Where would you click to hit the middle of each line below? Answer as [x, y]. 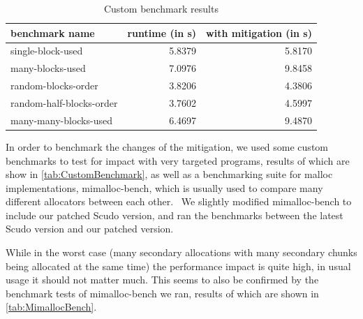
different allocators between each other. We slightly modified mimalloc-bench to [179, 201]
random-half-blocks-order [64, 102]
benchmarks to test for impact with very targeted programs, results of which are [178, 160]
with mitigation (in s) [259, 32]
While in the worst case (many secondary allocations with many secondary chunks [181, 252]
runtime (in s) [162, 32]
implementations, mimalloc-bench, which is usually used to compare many [164, 187]
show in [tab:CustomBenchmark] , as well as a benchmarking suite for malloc [169, 174]
